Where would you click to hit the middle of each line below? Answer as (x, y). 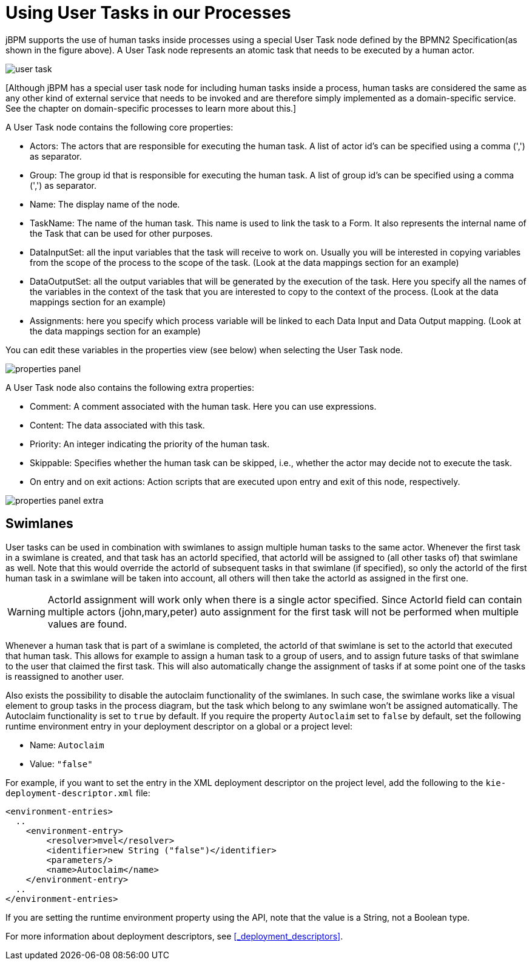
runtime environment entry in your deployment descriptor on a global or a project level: (179, 726)
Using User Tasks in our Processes (148, 13)
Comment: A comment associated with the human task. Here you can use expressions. (203, 406)
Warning (26, 611)
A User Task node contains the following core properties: (120, 127)
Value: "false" (61, 764)
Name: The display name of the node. (105, 204)
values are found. (87, 624)
